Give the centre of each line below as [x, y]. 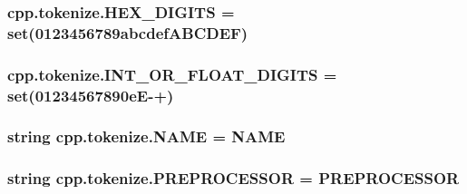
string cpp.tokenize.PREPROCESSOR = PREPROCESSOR [233, 178]
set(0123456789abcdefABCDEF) [128, 32]
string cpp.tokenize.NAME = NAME [146, 136]
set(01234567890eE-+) [91, 95]
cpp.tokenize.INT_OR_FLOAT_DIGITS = [172, 74]
